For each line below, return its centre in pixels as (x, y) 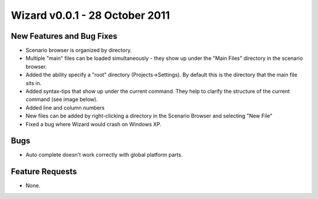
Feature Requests (44, 172)
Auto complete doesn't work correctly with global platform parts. (104, 155)
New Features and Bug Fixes (64, 36)
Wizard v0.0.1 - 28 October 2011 (90, 15)
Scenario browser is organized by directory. (79, 50)
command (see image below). (62, 99)
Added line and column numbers (65, 107)
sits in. (34, 83)
